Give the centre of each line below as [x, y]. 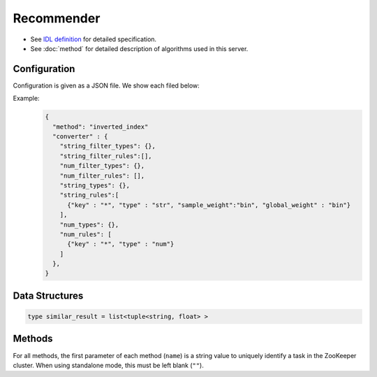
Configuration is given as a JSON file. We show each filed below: [106, 85]
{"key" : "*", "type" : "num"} [121, 244]
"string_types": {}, [95, 185]
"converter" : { [80, 136]
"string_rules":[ [89, 195]
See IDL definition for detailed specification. [94, 39]
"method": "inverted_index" [101, 127]
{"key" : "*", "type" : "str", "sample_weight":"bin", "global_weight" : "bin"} [209, 205]
